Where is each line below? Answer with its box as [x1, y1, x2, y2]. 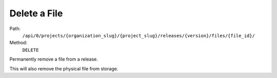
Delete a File [9, 8, 63, 19]
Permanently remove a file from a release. [9, 56, 98, 62]
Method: [9, 40, 28, 46]
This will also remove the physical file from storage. [9, 65, 118, 71]
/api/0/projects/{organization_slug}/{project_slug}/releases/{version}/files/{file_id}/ [22, 33, 255, 38]
